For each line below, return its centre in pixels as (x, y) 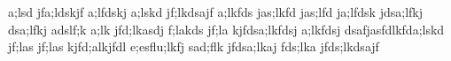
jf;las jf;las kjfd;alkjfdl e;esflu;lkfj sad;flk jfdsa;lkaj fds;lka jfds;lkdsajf (194, 46)
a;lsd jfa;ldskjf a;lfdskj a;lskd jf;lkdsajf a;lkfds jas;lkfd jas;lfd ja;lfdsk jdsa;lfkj (216, 11)
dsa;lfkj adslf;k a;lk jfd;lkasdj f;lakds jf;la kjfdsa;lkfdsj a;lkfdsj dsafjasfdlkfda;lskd (226, 29)
